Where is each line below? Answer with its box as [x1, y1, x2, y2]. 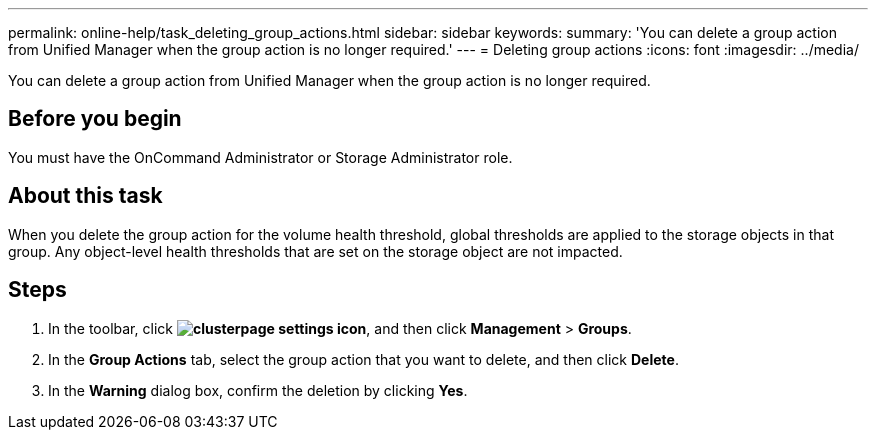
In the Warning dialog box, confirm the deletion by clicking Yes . [48, 381, 468, 399]
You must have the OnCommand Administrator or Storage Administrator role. [8, 148, 513, 166]
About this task [8, 183, 163, 209]
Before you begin [8, 106, 182, 132]
